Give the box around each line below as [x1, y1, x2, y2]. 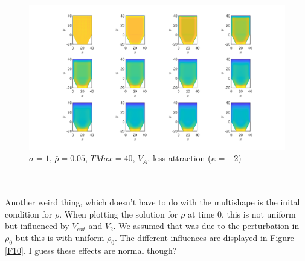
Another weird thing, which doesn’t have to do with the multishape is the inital [5, 196, 300, 208]
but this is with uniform [15, 231, 104, 243]
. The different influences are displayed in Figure [115, 231, 294, 243]
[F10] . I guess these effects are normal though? [5, 243, 177, 256]
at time [187, 207, 215, 220]
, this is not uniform [221, 207, 296, 220]
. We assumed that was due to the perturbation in [113, 219, 300, 232]
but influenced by [5, 219, 69, 232]
